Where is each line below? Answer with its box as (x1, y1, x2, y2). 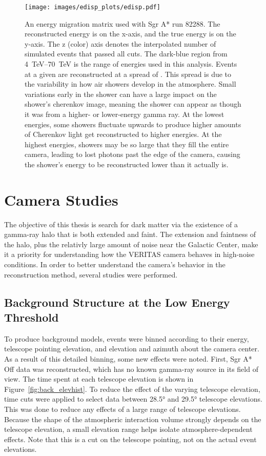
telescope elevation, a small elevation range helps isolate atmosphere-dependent (4, 424, 253, 434)
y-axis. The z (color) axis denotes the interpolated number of (25, 38, 216, 49)
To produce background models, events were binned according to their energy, (4, 333, 249, 344)
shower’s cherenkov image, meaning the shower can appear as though (25, 98, 241, 109)
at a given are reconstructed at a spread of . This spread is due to (25, 68, 232, 79)
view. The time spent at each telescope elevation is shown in (4, 373, 194, 384)
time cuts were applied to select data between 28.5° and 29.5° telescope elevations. (4, 393, 262, 404)
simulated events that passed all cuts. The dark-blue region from (25, 48, 228, 59)
